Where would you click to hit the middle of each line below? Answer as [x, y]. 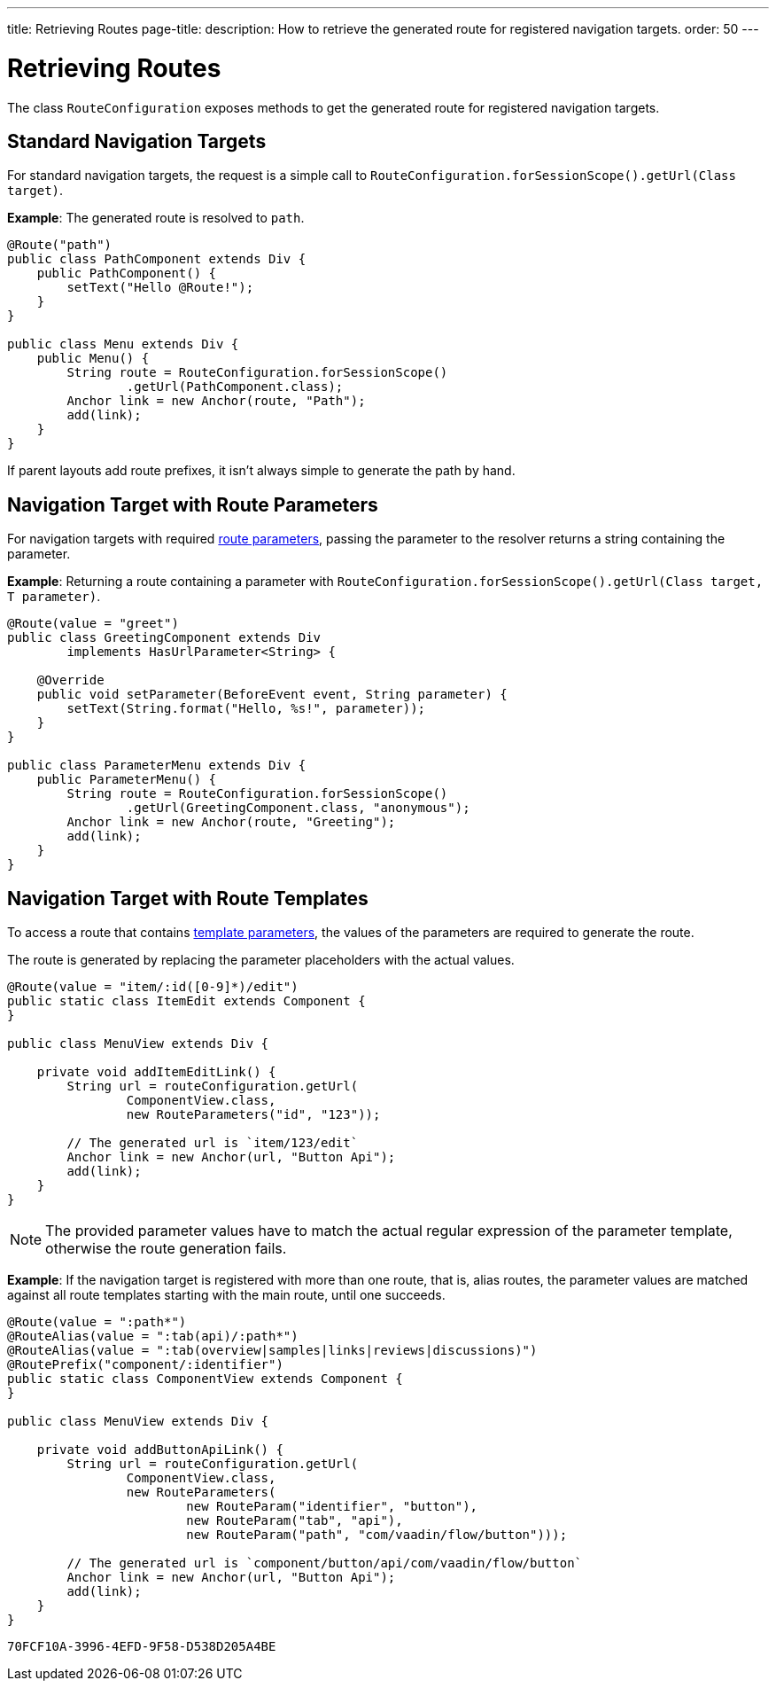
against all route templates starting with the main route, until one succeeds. [226, 1295]
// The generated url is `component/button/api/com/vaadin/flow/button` [325, 1563]
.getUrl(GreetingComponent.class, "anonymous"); [298, 808]
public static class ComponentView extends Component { [205, 1379]
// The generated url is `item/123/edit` [213, 1143]
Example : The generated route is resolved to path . [156, 218]
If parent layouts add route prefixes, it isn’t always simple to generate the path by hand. [261, 471]
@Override [70, 680]
